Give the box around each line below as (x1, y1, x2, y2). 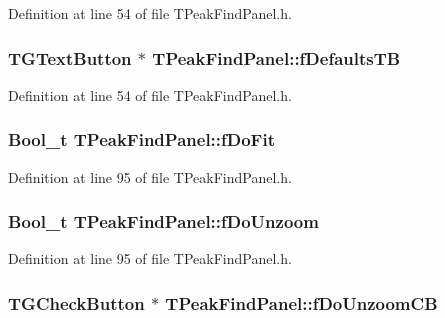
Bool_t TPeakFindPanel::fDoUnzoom (8, 209, 319, 234)
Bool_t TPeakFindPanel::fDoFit (8, 127, 275, 152)
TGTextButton (8, 45, 132, 70)
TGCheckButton (8, 290, 145, 315)
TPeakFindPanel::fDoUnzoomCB (165, 290, 438, 315)
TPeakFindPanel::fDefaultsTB (152, 45, 401, 70)
